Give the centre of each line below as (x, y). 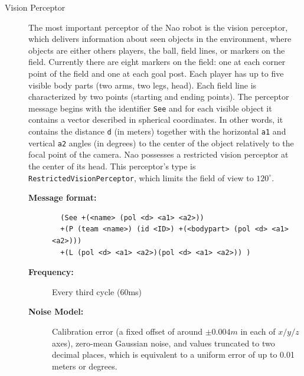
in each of (258, 331)
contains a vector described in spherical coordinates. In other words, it (156, 120)
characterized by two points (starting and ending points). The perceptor (159, 97)
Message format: (63, 197)
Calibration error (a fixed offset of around (128, 331)
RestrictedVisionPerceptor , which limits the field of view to (141, 177)
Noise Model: (56, 311)
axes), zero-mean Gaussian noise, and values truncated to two (164, 343)
